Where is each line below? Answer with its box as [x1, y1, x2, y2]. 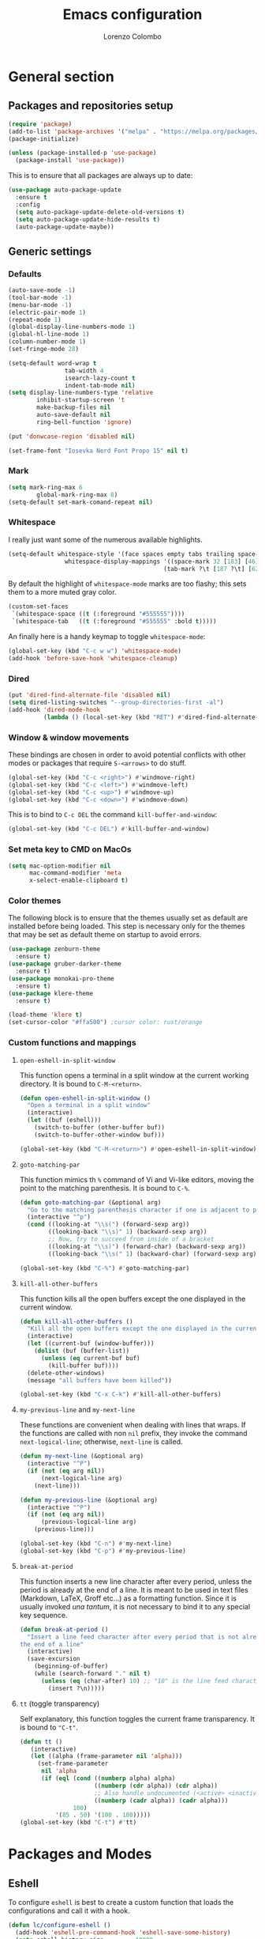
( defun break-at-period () [19, 1625, 109, 1634]
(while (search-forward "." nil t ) [34, 1670, 151, 1678]
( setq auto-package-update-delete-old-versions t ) [15, 208, 185, 216]
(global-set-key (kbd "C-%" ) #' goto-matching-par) [19, 1264, 190, 1272]
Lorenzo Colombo [103, 32, 162, 41]
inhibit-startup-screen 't [36, 396, 125, 404]
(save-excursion [27, 1655, 80, 1663]
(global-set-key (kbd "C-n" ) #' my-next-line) [19, 1540, 172, 1548]
